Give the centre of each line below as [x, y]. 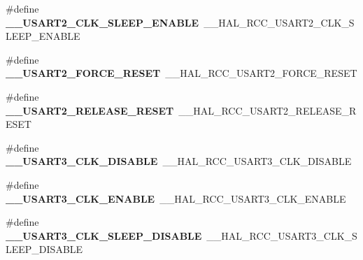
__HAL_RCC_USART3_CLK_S [282, 235]
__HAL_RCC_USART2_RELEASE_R [268, 110]
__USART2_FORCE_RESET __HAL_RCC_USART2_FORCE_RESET [181, 73]
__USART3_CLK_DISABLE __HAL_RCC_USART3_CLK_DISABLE [179, 161]
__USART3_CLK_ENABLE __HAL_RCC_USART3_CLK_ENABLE [176, 198]
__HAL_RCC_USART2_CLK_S [279, 22]
